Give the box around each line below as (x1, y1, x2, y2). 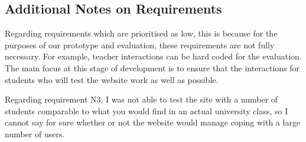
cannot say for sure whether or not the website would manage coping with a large (5, 116, 301, 128)
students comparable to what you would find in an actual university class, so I (5, 104, 288, 117)
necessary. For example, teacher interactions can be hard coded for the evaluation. (5, 50, 302, 62)
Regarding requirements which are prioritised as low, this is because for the (5, 27, 278, 39)
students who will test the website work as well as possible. (5, 73, 219, 85)
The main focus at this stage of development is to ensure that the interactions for (5, 61, 300, 74)
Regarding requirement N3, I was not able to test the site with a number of (5, 93, 278, 105)
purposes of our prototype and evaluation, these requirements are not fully (5, 38, 275, 51)
